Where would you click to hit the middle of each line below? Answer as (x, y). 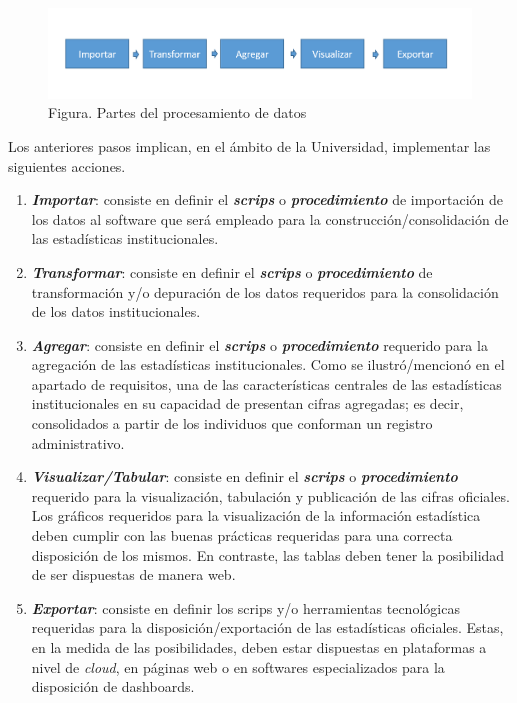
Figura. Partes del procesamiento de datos (177, 112)
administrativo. (78, 442)
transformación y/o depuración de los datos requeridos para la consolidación (265, 291)
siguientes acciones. (67, 165)
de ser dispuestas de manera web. (133, 574)
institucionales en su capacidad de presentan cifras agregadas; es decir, (247, 403)
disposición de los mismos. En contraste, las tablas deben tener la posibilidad (268, 554)
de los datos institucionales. (116, 311)
